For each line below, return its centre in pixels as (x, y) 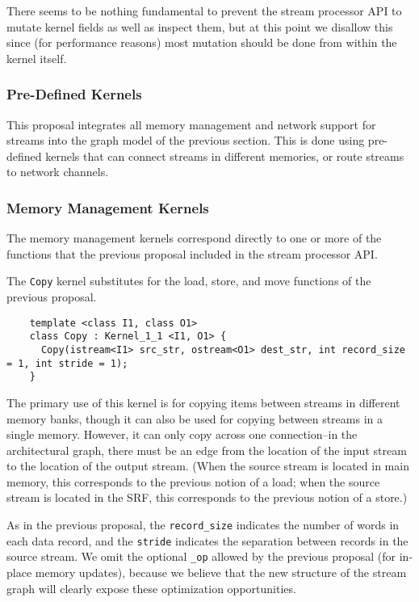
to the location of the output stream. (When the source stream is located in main (208, 466)
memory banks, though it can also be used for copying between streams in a (195, 418)
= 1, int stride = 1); (67, 363)
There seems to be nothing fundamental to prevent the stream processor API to (204, 11)
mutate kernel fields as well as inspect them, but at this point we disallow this (200, 26)
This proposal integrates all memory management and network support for (191, 124)
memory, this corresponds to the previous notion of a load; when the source (193, 481)
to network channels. (58, 172)
